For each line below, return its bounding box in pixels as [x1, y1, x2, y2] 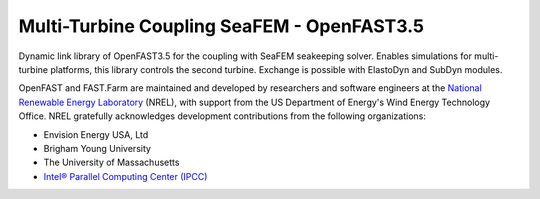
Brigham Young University [43, 142, 152, 154]
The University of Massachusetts [43, 156, 180, 169]
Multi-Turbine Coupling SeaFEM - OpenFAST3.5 [18, 15, 425, 37]
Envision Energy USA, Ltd [43, 128, 149, 140]
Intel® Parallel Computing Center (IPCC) [43, 170, 208, 182]
